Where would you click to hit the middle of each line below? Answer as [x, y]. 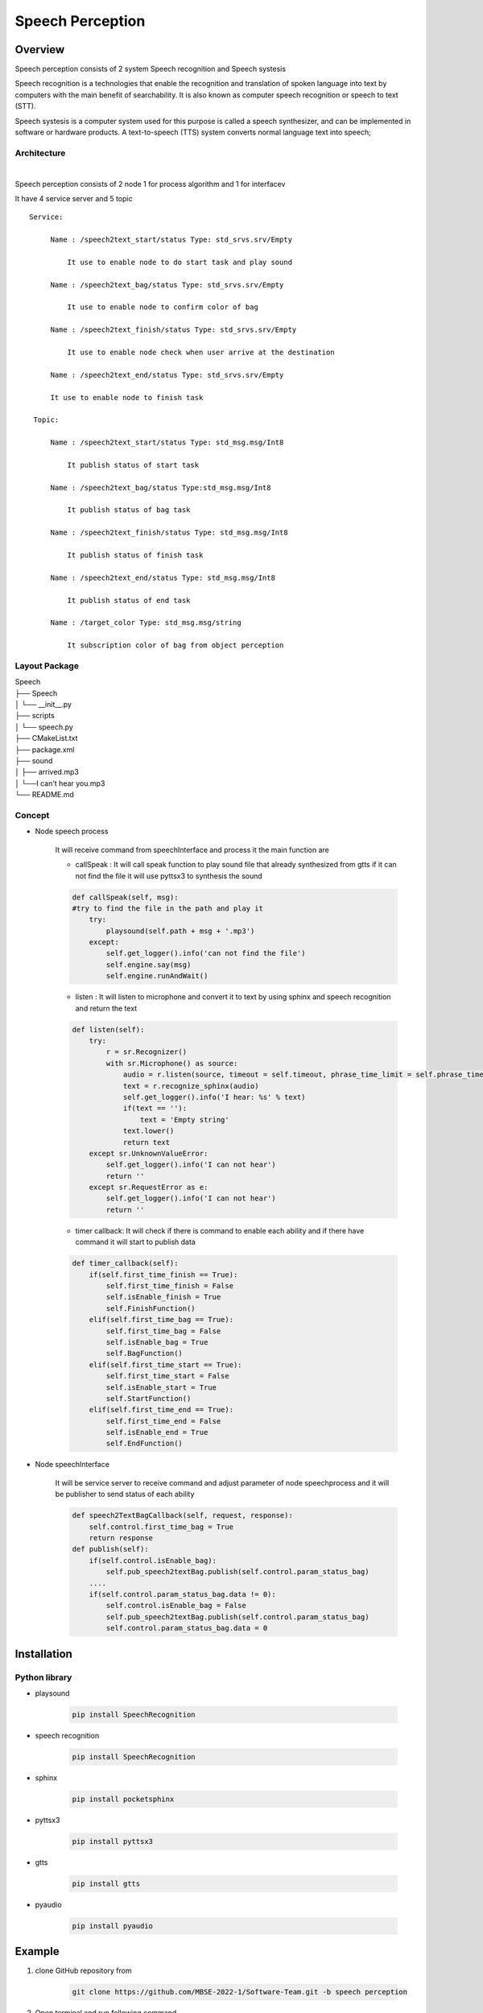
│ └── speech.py [44, 727]
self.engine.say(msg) [149, 965]
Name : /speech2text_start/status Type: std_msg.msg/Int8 [167, 442]
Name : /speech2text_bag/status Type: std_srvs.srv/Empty [167, 285]
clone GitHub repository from [83, 1971]
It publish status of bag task [129, 510]
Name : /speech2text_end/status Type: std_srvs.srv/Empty [167, 375]
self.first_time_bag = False [163, 1331]
